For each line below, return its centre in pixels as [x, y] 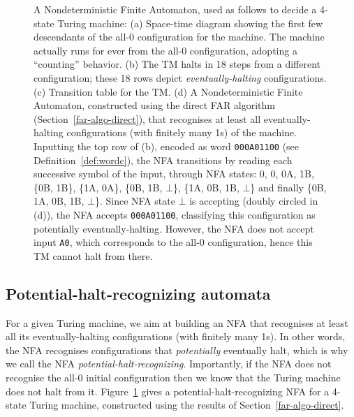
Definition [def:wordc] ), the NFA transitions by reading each [163, 160]
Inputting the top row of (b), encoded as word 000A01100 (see [167, 146]
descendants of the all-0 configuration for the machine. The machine [179, 37]
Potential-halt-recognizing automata [138, 293]
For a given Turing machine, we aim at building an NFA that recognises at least [177, 322]
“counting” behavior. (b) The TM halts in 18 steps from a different [177, 64]
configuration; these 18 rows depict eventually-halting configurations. [180, 77]
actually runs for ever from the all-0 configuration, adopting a [165, 50]
